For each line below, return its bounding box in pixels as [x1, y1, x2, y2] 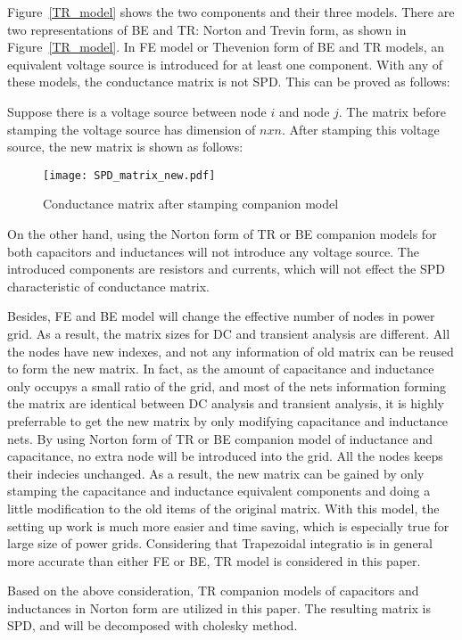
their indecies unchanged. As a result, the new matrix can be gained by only [7, 464, 425, 482]
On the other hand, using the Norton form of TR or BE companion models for [7, 225, 437, 242]
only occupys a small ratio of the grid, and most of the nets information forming [7, 376, 447, 395]
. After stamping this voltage [281, 119, 440, 138]
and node [278, 102, 330, 120]
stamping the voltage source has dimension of [7, 119, 256, 138]
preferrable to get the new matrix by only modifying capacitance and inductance [7, 411, 449, 430]
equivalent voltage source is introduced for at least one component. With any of [7, 54, 443, 73]
